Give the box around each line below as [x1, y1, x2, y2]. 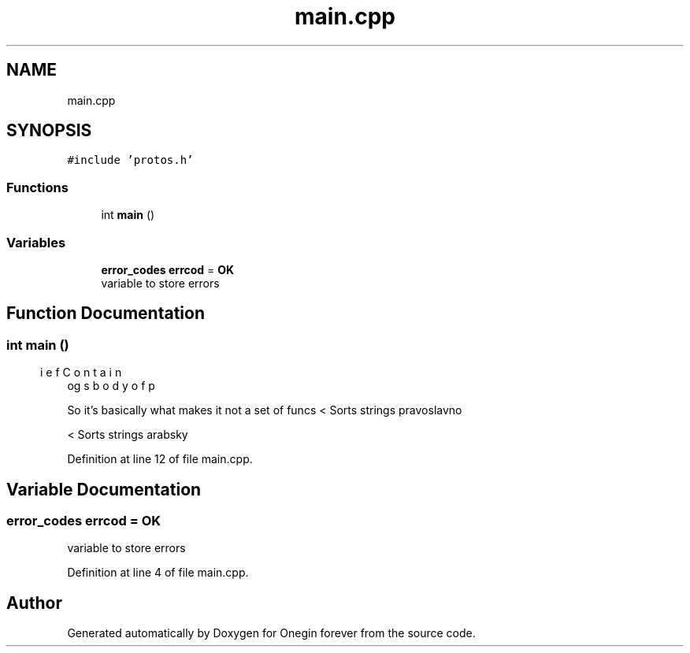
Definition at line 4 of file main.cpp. [67, 566, 249, 580]
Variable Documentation [6, 479, 202, 499]
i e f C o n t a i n [40, 365, 122, 380]
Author [6, 592, 62, 613]
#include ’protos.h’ [67, 154, 194, 167]
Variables [6, 234, 66, 250]
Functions [6, 179, 69, 195]
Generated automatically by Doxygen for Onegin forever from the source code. [67, 626, 476, 640]
